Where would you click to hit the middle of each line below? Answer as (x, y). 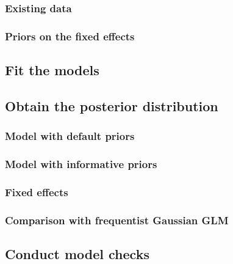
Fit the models (52, 70)
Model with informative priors (81, 164)
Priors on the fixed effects (70, 36)
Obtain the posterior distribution (112, 105)
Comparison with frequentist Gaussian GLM (117, 220)
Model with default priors (70, 136)
